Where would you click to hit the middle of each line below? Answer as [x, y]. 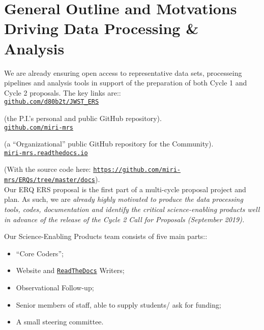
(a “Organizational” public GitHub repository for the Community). [109, 144]
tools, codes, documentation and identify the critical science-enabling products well [132, 209]
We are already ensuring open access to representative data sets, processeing [123, 72]
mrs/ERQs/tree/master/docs [50, 180]
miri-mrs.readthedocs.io [46, 153]
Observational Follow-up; [55, 287]
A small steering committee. [60, 322]
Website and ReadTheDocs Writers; [70, 270]
